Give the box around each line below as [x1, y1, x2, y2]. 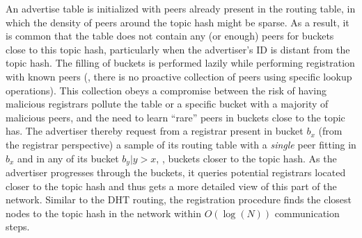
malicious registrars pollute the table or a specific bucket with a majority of [6, 96, 329, 111]
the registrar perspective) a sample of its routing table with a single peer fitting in [6, 137, 356, 151]
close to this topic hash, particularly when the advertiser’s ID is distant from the [6, 42, 350, 56]
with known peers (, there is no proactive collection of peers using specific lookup [6, 69, 352, 83]
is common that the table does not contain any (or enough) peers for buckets [6, 28, 334, 43]
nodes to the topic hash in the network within [6, 205, 201, 220]
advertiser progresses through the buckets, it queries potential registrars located [6, 164, 346, 179]
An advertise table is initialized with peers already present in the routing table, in [6, 1, 356, 15]
